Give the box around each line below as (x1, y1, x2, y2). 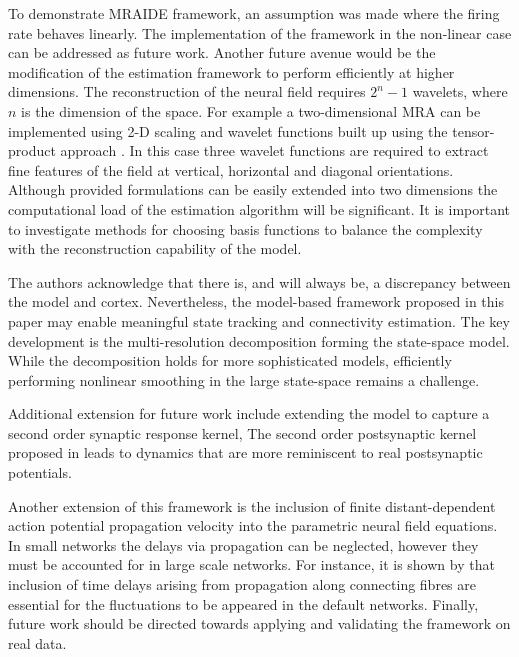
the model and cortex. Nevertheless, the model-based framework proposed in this (8, 291, 505, 312)
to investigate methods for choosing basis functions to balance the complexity (8, 218, 483, 239)
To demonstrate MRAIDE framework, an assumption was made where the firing (8, 3, 500, 23)
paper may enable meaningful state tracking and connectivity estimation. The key (8, 310, 510, 331)
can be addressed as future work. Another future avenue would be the (8, 42, 436, 63)
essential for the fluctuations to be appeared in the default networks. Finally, (8, 593, 479, 614)
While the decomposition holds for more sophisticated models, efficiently (8, 350, 452, 371)
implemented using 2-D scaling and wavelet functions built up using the (8, 120, 448, 141)
